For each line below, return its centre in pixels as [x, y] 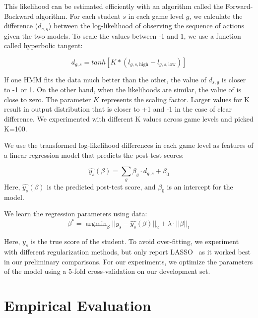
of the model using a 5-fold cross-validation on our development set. [107, 271]
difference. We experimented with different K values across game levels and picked [129, 119]
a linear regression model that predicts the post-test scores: [94, 155]
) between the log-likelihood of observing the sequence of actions [146, 26]
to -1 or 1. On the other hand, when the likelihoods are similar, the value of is [123, 90]
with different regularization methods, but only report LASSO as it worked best [127, 251]
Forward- [239, 6]
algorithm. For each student [78, 16]
